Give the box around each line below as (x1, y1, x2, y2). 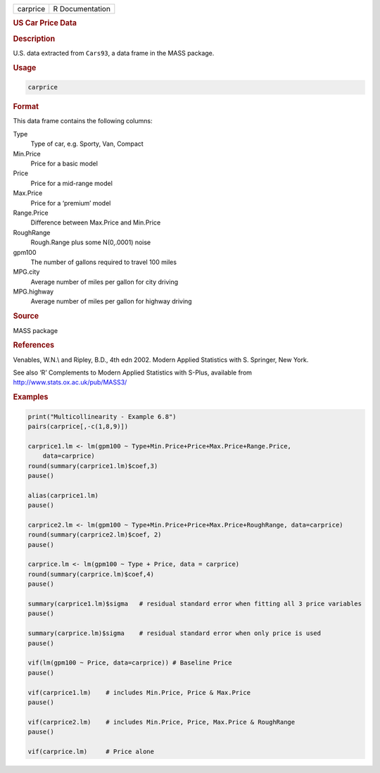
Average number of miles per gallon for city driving (30, 277, 179, 286)
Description (13, 34, 56, 44)
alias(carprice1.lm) (27, 491, 99, 499)
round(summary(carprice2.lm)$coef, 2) (27, 531, 162, 539)
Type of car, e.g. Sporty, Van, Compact (30, 139, 144, 148)
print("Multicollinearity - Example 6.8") (27, 413, 177, 420)
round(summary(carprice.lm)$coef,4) (27, 570, 155, 578)
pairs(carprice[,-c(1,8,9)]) (27, 422, 129, 430)
